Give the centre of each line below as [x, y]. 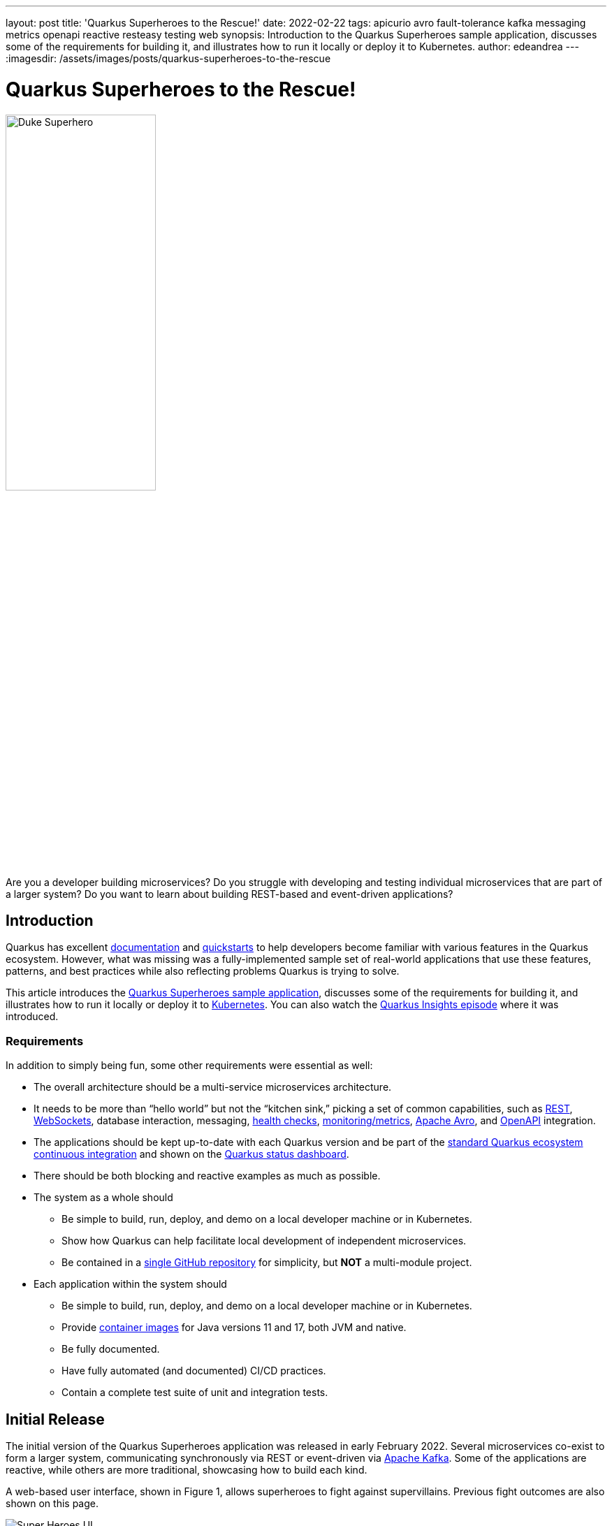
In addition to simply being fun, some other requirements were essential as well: [189, 1066]
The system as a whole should [103, 1198]
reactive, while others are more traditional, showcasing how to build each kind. [187, 1469]
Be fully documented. [111, 1349]
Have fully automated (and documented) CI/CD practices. [194, 1371]
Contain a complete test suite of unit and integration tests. [195, 1393]
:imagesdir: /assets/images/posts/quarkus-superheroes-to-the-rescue [168, 58]
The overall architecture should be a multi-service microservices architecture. [213, 1087]
